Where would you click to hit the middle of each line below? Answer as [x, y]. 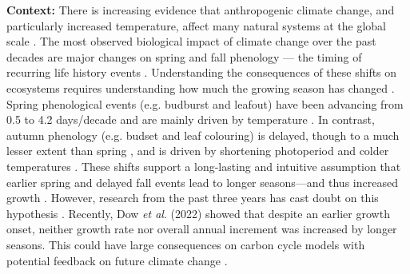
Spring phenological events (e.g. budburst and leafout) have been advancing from [205, 103]
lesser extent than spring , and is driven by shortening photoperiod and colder [198, 151]
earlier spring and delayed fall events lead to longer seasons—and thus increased [202, 182]
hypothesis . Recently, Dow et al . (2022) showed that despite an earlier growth [198, 213]
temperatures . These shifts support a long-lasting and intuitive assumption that [204, 166]
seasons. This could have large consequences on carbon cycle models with [186, 244]
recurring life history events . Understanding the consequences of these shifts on [202, 72]
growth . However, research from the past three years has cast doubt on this [193, 198]
